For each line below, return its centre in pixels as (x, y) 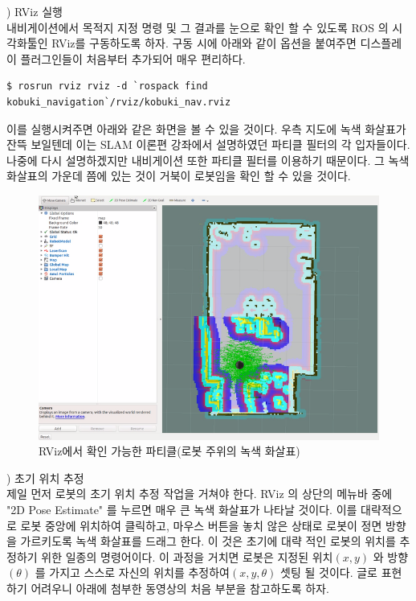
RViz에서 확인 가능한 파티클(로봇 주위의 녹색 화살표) (169, 451)
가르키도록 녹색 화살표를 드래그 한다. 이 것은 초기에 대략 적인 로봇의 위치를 (208, 541)
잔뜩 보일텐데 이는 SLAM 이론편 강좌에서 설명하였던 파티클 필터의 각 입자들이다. (208, 144)
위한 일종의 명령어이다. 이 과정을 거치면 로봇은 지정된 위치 (187, 556)
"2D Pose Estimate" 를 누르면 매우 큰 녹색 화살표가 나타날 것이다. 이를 (182, 509)
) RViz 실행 (35, 11)
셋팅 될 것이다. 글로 (329, 572)
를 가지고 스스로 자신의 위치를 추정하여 (132, 572)
